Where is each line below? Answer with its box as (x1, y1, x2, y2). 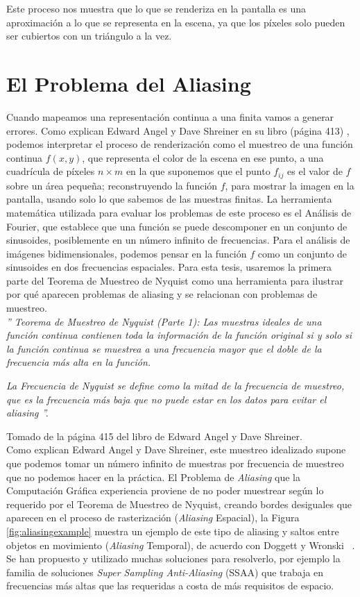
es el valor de (287, 164, 343, 178)
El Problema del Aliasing (6, 69, 251, 97)
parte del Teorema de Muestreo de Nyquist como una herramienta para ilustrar (6, 273, 343, 287)
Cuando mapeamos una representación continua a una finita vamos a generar (6, 109, 334, 124)
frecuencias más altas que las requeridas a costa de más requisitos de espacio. (6, 578, 334, 593)
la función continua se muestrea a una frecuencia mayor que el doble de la (6, 341, 322, 355)
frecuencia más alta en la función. (6, 355, 151, 369)
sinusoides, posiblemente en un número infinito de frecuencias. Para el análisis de (6, 233, 350, 247)
